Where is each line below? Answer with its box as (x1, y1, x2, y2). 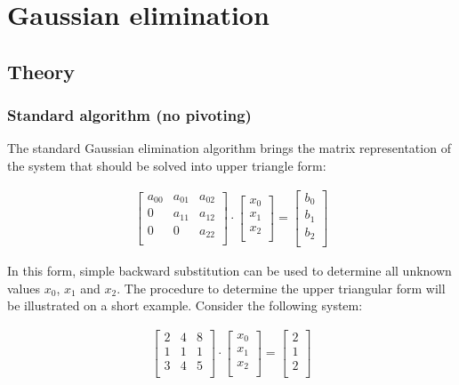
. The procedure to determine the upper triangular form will (117, 278, 446, 297)
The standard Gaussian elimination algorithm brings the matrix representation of (7, 139, 451, 157)
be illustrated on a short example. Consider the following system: (7, 296, 363, 315)
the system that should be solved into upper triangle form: (7, 156, 326, 174)
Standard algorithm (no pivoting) (7, 104, 252, 126)
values (7, 278, 41, 297)
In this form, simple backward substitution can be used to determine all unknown (7, 261, 452, 280)
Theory (7, 57, 76, 84)
